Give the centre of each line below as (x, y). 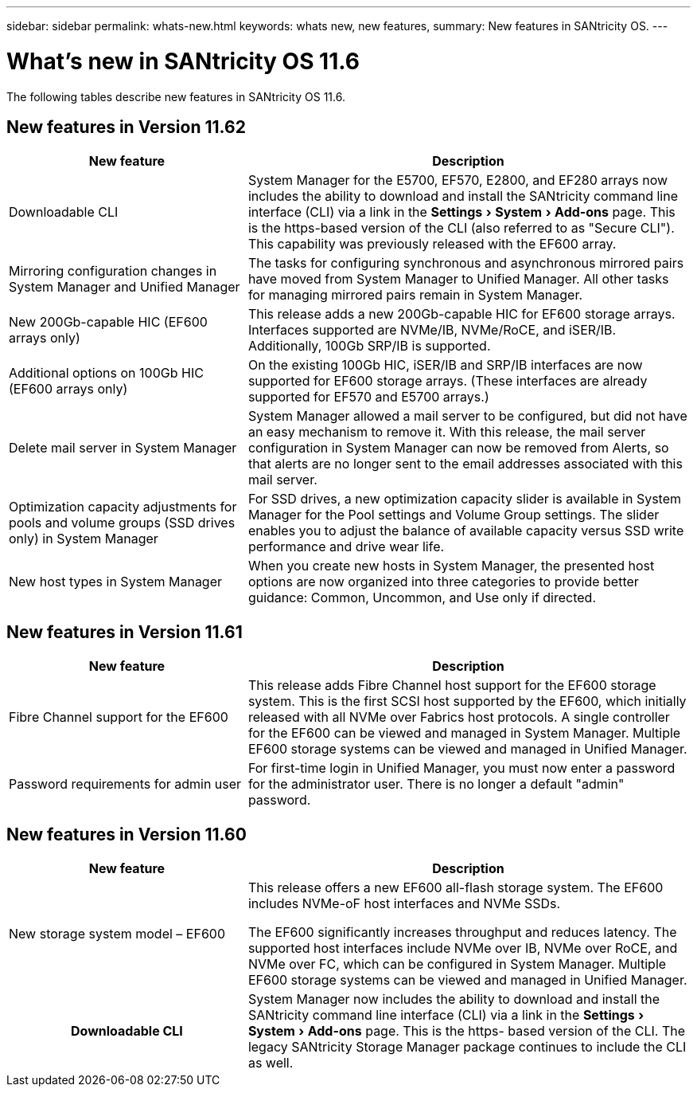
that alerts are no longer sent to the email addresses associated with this (465, 464)
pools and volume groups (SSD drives (122, 523)
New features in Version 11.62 (126, 127)
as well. (271, 1063)
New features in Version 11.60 (127, 834)
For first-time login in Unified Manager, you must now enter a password (461, 768)
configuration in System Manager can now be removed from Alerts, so (458, 448)
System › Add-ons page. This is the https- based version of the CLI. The (467, 1031)
